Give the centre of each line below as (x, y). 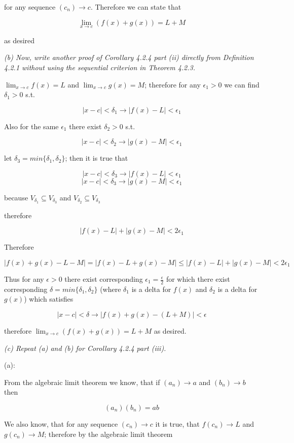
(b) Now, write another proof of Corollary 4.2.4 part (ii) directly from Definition (129, 57)
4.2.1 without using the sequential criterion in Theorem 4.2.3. (100, 67)
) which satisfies (49, 299)
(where (111, 289)
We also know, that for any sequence (61, 424)
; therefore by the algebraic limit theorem (108, 434)
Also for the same (31, 126)
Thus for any (24, 279)
